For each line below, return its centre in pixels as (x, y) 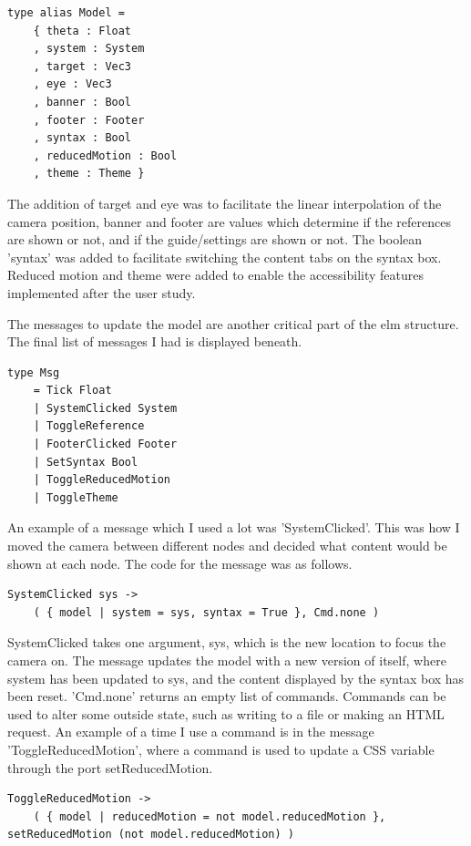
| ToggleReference (89, 426)
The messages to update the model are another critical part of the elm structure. (233, 323)
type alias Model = (66, 13)
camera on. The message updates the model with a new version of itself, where (227, 660)
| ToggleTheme (76, 497)
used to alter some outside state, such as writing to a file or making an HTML (226, 713)
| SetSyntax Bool (86, 462)
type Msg (34, 372)
